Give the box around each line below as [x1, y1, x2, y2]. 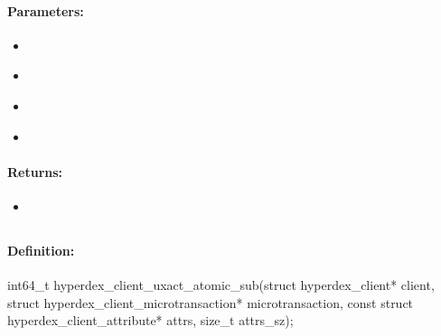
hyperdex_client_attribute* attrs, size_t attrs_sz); [7, 311, 294, 330]
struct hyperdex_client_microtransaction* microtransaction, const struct [7, 293, 414, 312]
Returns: [7, 162, 63, 181]
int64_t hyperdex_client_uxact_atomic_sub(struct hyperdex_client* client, [7, 275, 435, 294]
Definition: [7, 240, 75, 259]
